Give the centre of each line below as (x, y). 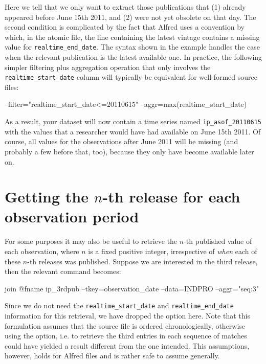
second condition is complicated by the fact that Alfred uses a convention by (125, 27)
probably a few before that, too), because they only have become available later (129, 151)
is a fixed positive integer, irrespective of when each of (173, 251)
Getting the (47, 197)
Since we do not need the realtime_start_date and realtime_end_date (119, 305)
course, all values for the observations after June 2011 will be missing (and (121, 141)
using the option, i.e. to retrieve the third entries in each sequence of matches (126, 336)
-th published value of (218, 241)
